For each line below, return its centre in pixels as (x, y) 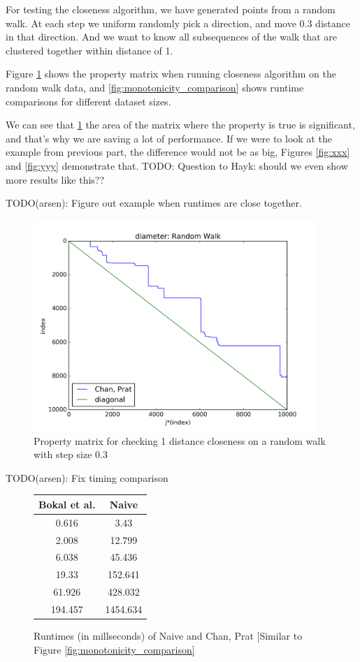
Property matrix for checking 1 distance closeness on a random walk (180, 440)
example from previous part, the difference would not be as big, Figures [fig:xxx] (178, 152)
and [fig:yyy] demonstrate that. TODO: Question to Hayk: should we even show (177, 165)
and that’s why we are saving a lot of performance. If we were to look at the (169, 138)
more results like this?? (55, 179)
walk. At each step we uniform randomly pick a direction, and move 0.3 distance (178, 23)
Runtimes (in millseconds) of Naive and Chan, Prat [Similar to (168, 636)
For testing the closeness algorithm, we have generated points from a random (171, 9)
